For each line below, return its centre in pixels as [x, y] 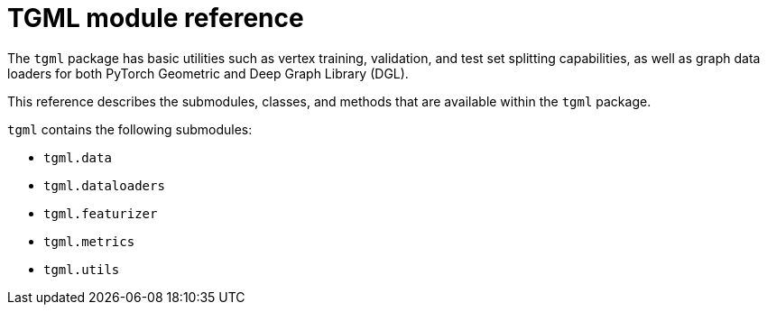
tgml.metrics [89, 241]
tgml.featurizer [101, 213]
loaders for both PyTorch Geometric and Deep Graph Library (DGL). [208, 73]
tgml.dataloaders [104, 185]
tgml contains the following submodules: [130, 129]
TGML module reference [156, 18]
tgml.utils [82, 269]
